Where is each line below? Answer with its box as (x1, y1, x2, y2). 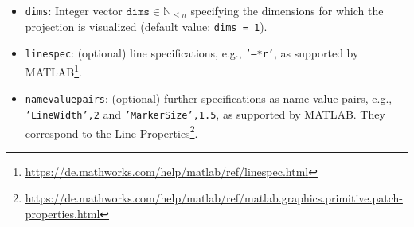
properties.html (25, 205, 100, 221)
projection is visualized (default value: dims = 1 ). (25, 18, 268, 34)
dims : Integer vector (25, 2, 123, 18)
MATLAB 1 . (25, 61, 82, 80)
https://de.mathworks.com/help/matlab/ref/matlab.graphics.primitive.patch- (25, 190, 403, 206)
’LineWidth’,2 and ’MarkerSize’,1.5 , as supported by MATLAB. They (25, 105, 385, 122)
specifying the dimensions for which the (190, 2, 384, 18)
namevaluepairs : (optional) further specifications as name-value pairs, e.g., (25, 90, 393, 107)
